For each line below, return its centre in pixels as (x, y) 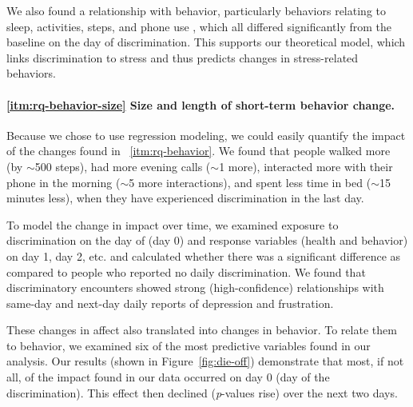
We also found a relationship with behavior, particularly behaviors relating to (196, 10)
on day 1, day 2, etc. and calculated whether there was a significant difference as (204, 255)
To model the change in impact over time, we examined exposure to (173, 224)
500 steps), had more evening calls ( (123, 166)
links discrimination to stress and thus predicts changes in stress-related (183, 57)
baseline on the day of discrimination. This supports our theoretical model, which (206, 42)
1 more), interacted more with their (306, 166)
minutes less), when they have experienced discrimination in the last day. (185, 198)
